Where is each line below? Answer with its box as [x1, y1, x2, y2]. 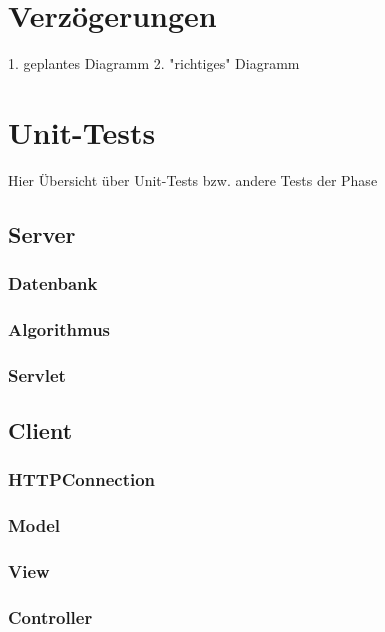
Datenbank [8, 271, 98, 296]
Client [8, 415, 73, 446]
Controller [8, 604, 93, 629]
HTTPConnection [8, 467, 156, 492]
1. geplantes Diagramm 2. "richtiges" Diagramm [8, 53, 300, 74]
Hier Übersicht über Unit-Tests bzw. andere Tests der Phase [8, 169, 378, 190]
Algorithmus [8, 316, 111, 341]
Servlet [8, 362, 66, 387]
